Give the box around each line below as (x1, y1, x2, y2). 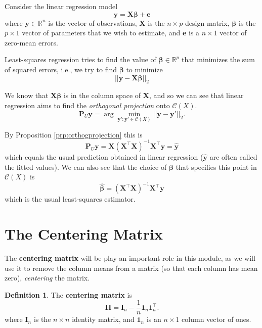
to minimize (126, 64, 163, 74)
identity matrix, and (72, 314, 135, 324)
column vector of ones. (182, 314, 251, 324)
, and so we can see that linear (149, 90, 244, 101)
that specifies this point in (176, 161, 257, 172)
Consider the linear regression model (5, 1, 118, 11)
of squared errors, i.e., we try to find (5, 64, 117, 74)
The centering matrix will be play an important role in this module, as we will (5, 252, 255, 263)
